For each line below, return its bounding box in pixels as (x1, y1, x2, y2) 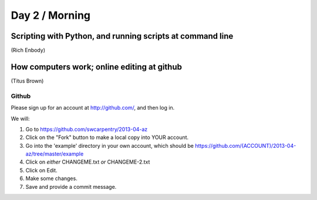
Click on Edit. (25, 167, 58, 174)
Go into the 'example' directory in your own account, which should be (25, 142, 194, 149)
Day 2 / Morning (11, 9, 91, 22)
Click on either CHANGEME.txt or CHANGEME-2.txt (25, 158, 150, 165)
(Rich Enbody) (11, 47, 45, 54)
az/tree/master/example (25, 150, 84, 158)
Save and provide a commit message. (25, 183, 117, 190)
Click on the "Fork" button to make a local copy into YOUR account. (25, 134, 189, 141)
